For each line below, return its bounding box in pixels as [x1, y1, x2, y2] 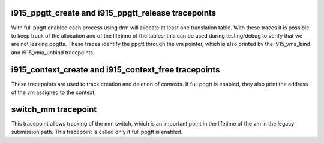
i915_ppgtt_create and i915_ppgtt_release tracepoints [11, 8, 217, 18]
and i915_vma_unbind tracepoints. [11, 48, 95, 56]
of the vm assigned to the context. [11, 89, 96, 96]
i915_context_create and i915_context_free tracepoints [11, 65, 220, 75]
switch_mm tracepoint [11, 104, 97, 114]
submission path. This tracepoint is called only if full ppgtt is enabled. [11, 129, 183, 136]
